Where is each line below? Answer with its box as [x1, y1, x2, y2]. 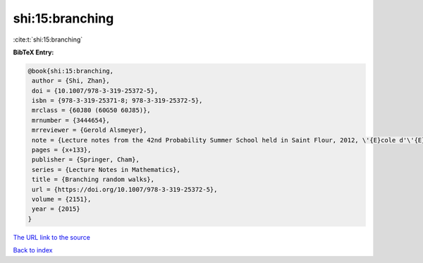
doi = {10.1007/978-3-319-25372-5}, [32, 87, 159, 94]
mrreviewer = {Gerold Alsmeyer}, [32, 126, 147, 134]
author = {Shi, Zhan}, [32, 77, 111, 85]
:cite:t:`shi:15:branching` [13, 35, 83, 44]
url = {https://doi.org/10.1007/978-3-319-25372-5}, [32, 185, 218, 193]
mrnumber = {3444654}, [32, 116, 111, 124]
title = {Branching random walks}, [32, 176, 155, 183]
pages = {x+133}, [32, 146, 92, 154]
